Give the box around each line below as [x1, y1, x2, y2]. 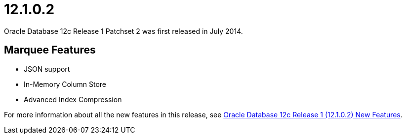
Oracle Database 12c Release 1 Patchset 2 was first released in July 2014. [4, 27, 243, 35]
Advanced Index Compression [24, 95, 122, 104]
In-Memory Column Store [24, 80, 107, 88]
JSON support [24, 64, 70, 73]
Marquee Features [4, 44, 96, 56]
